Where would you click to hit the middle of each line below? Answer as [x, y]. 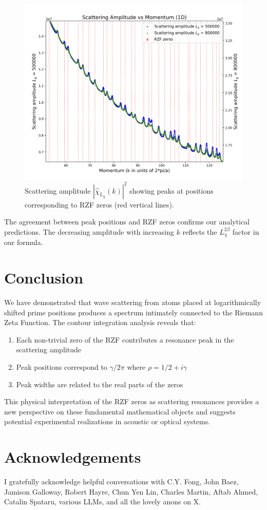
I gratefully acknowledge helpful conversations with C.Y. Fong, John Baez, [121, 481]
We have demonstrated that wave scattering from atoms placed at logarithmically [133, 302]
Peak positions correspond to [62, 367]
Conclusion [44, 278]
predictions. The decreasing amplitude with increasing [89, 231]
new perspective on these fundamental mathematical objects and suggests [120, 411]
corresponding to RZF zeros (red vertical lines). [99, 204]
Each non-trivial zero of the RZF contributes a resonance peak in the [125, 339]
